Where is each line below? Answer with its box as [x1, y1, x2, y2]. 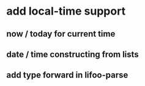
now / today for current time [6, 29, 116, 39]
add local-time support [6, 4, 126, 18]
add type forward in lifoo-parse [6, 70, 128, 81]
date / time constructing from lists [6, 49, 139, 59]
